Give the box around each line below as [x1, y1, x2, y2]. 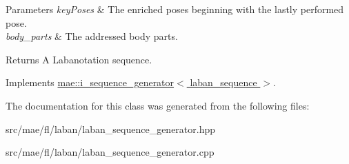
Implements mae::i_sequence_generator [6, 75, 174, 90]
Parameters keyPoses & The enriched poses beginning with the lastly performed [6, 2, 344, 16]
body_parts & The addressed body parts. [6, 29, 178, 43]
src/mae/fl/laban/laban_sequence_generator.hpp [6, 121, 216, 136]
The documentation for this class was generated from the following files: [6, 98, 310, 112]
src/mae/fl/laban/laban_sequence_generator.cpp [6, 145, 215, 159]
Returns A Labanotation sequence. [6, 52, 152, 66]
